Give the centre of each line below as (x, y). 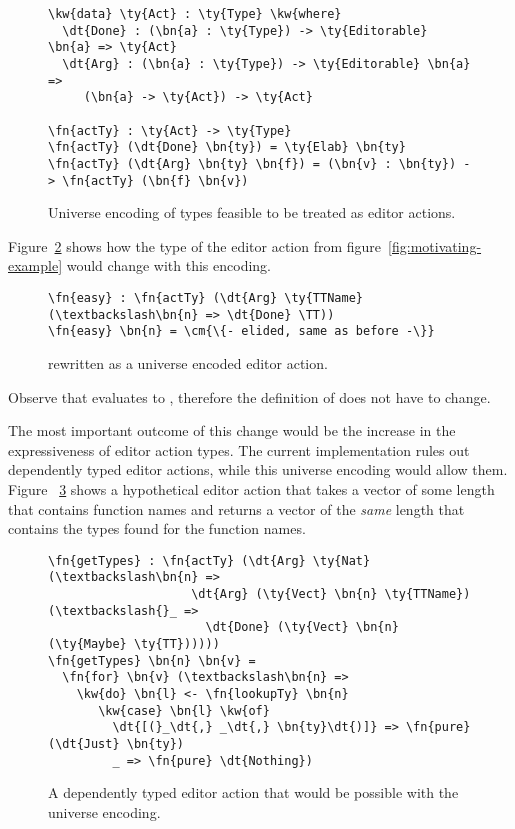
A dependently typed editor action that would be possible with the (253, 792)
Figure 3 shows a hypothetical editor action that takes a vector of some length (251, 488)
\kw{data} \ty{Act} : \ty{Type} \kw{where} (195, 14)
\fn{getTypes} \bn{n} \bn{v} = (152, 660)
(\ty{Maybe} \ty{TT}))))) (134, 644)
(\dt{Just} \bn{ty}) (116, 743)
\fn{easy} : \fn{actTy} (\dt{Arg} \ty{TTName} (205, 298)
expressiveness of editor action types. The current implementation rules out (239, 449)
